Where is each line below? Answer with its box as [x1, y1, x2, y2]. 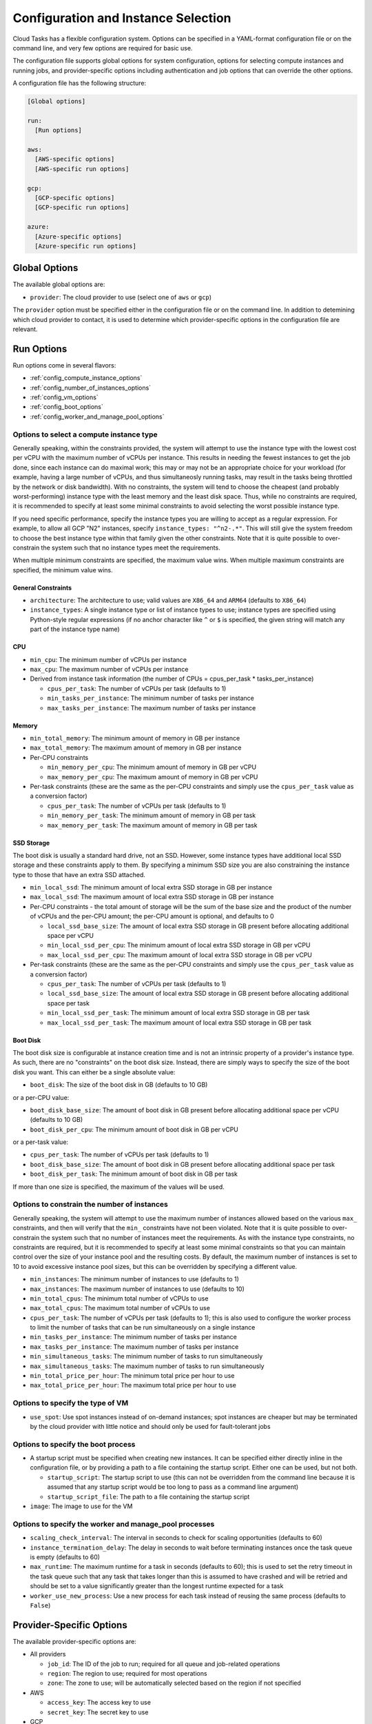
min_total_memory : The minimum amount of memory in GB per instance [30, 734, 240, 742]
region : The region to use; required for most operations [47, 1669, 207, 1677]
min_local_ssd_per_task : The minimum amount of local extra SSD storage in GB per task [47, 1009, 310, 1017]
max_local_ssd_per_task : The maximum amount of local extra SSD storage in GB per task [47, 1018, 312, 1027]
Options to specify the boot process [12, 1439, 136, 1449]
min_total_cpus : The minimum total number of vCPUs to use [30, 1294, 209, 1303]
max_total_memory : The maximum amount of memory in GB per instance [30, 743, 242, 752]
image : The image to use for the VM [30, 1502, 133, 1510]
